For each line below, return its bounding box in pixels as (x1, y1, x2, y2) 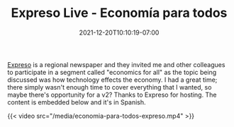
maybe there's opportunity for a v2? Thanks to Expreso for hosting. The (7, 90, 217, 99)
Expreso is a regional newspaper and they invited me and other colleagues (7, 60, 225, 68)
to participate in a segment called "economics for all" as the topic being (7, 68, 217, 76)
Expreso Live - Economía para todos (11, 5, 228, 21)
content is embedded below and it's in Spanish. (7, 97, 147, 107)
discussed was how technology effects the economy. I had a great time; (7, 75, 218, 84)
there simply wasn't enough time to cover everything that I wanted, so (7, 83, 212, 91)
